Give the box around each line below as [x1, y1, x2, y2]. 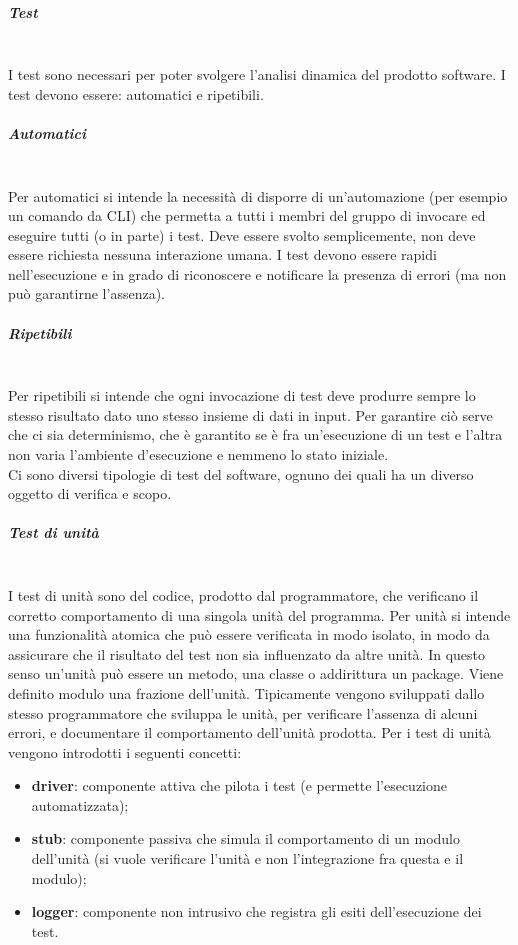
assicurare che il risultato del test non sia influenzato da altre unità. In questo [8, 643, 486, 664]
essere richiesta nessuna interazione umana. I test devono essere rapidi [8, 244, 437, 265]
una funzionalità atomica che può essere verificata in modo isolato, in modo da [8, 624, 490, 645]
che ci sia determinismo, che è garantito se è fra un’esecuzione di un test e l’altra [8, 424, 503, 445]
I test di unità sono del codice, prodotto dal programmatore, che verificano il [8, 584, 479, 605]
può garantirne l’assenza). [8, 283, 165, 304]
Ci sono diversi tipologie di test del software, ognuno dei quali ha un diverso [8, 463, 474, 484]
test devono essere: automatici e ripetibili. [8, 83, 264, 104]
